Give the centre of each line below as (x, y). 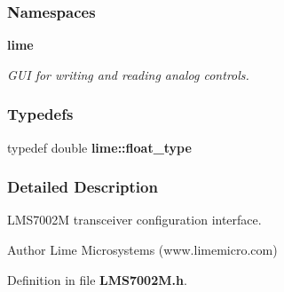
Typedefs (40, 114)
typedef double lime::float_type (99, 147)
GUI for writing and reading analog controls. (128, 74)
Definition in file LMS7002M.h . (97, 279)
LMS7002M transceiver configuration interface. (134, 220)
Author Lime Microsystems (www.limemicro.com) (142, 250)
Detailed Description (83, 187)
